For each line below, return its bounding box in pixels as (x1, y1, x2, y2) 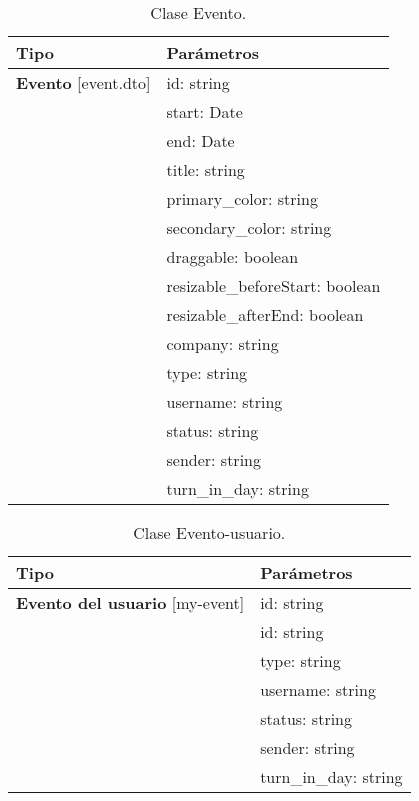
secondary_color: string (166, 216, 332, 239)
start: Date (166, 100, 243, 123)
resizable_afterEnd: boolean (166, 303, 364, 326)
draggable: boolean (166, 245, 299, 268)
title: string (166, 158, 245, 181)
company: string (166, 332, 279, 355)
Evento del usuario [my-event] (16, 591, 245, 614)
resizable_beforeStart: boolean (166, 274, 381, 297)
